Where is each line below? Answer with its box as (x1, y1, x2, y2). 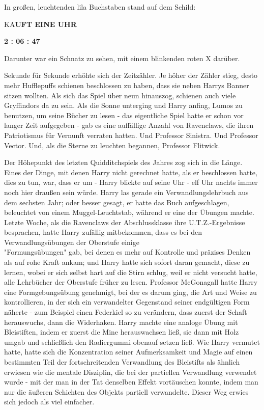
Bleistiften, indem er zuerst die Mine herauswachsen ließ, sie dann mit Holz (4, 326, 239, 337)
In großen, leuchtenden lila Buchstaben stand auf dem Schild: (4, 2, 196, 12)
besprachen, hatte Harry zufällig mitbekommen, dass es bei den (4, 227, 202, 237)
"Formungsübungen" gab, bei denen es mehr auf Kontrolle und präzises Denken (4, 247, 251, 257)
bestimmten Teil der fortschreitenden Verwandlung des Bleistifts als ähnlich (4, 357, 240, 367)
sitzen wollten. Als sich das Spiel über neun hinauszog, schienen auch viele (4, 90, 236, 100)
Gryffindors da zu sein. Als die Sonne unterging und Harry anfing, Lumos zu (4, 100, 243, 111)
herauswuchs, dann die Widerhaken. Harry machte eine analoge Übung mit (4, 316, 238, 327)
